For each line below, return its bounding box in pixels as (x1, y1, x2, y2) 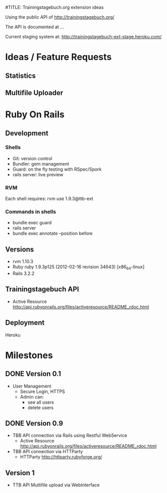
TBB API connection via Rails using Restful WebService (12, 432, 128, 438)
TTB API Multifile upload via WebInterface (12, 482, 100, 488)
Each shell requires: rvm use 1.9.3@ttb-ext (5, 195, 93, 202)
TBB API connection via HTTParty (12, 449, 83, 455)
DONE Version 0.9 (5, 419, 63, 428)
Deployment (5, 318, 45, 327)
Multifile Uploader (5, 88, 64, 97)
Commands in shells (5, 208, 57, 215)
